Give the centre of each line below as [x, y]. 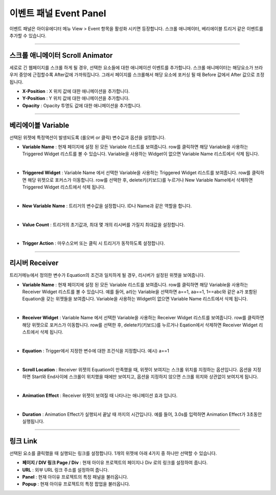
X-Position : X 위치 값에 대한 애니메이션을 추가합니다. [76, 91]
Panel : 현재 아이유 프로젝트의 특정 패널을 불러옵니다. [75, 477]
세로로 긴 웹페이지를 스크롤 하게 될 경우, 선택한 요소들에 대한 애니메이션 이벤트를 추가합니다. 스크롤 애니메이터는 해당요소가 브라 [136, 67]
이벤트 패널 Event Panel [58, 13]
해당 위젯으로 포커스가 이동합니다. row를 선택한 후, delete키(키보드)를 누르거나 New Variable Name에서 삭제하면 [140, 180]
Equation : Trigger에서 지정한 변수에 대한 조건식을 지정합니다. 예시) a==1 [96, 350]
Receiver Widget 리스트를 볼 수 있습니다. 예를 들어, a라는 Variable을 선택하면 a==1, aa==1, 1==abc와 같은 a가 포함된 [140, 292]
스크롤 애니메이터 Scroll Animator [61, 55]
